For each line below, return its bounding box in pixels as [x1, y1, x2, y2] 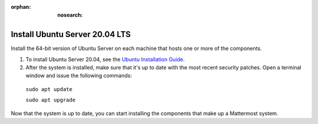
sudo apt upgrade [25, 97, 76, 103]
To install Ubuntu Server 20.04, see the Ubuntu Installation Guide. [25, 56, 185, 63]
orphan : [11, 4, 31, 10]
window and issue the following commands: [25, 72, 132, 79]
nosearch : [57, 12, 83, 19]
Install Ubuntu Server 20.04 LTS [11, 29, 131, 39]
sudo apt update [25, 86, 73, 92]
